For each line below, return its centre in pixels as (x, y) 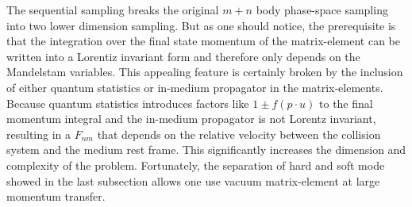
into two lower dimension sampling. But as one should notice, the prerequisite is (201, 25)
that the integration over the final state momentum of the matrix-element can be (203, 41)
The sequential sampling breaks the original (113, 10)
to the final (346, 103)
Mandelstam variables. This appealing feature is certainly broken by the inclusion (205, 72)
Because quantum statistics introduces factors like (128, 103)
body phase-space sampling (322, 10)
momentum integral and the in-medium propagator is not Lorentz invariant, (191, 119)
